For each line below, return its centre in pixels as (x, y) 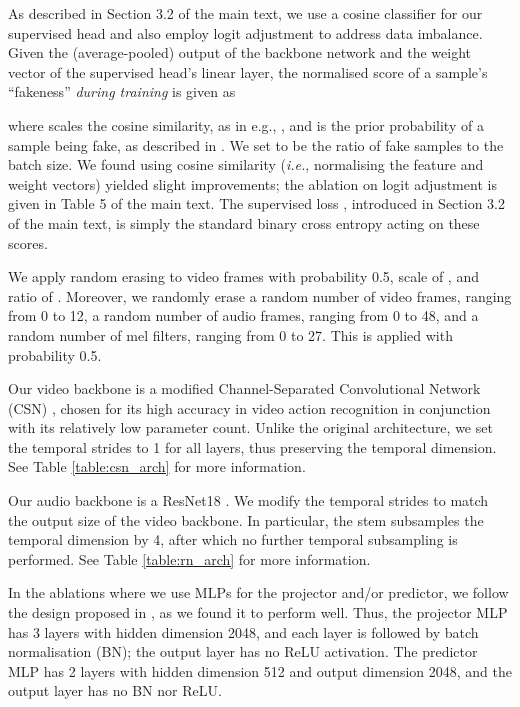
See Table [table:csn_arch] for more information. (157, 466)
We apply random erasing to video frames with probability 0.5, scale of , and (243, 276)
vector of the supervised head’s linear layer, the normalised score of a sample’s (248, 71)
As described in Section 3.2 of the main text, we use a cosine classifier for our (245, 13)
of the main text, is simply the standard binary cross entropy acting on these (244, 222)
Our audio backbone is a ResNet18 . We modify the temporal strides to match (248, 500)
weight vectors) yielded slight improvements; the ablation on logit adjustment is (252, 183)
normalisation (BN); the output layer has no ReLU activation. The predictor (243, 651)
